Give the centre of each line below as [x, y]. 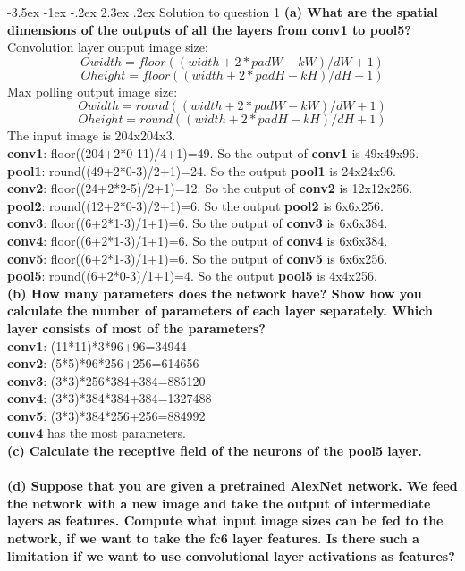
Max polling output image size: [93, 91]
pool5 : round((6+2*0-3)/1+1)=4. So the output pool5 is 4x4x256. [192, 276]
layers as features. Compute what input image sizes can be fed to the [225, 521]
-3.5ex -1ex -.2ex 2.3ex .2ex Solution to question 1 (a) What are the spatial [223, 12]
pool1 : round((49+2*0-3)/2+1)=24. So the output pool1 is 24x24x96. [202, 170]
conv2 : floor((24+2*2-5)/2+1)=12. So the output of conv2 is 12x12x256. [210, 188]
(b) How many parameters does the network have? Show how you [215, 293]
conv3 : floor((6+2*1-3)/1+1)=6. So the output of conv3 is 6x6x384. [198, 223]
